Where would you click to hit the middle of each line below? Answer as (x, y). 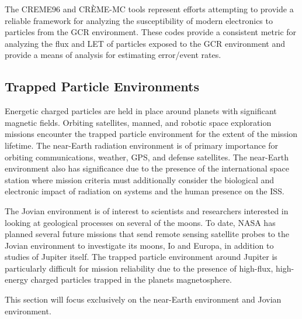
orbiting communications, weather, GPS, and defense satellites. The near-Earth (147, 157)
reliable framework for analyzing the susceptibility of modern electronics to (139, 20)
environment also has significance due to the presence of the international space (147, 168)
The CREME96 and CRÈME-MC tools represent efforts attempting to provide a (149, 9)
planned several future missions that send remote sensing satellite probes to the (147, 234)
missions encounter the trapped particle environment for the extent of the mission (151, 134)
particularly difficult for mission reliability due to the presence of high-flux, (139, 268)
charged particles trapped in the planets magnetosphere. (131, 279)
